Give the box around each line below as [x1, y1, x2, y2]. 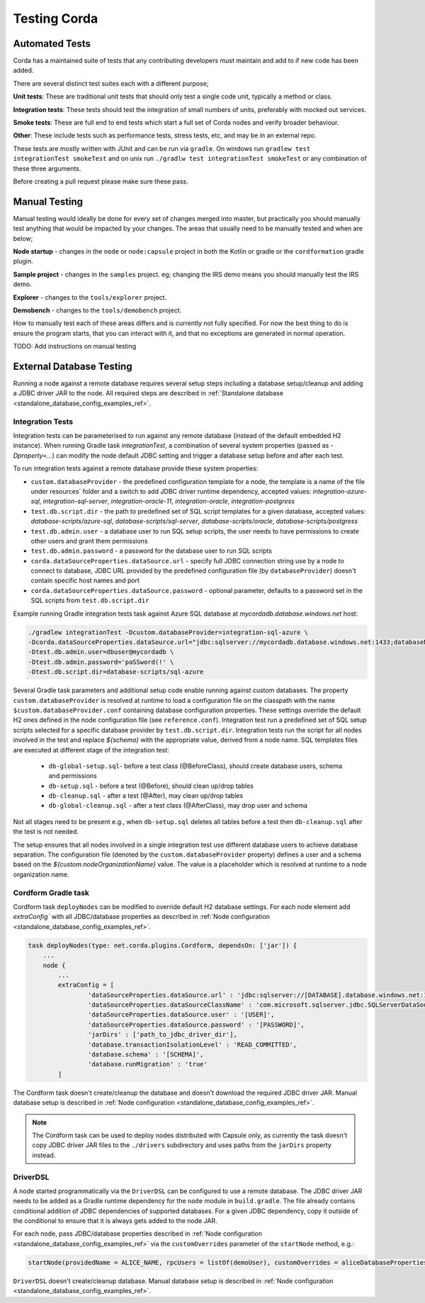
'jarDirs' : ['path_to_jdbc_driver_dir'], [87, 1031, 237, 1039]
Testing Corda [13, 11, 98, 26]
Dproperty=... [13, 451, 52, 460]
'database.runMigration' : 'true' [87, 1060, 208, 1068]
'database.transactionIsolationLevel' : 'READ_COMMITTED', [87, 1040, 297, 1049]
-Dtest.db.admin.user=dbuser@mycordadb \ [28, 648, 174, 656]
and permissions [48, 772, 97, 780]
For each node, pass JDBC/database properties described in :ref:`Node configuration [13, 1229, 262, 1238]
